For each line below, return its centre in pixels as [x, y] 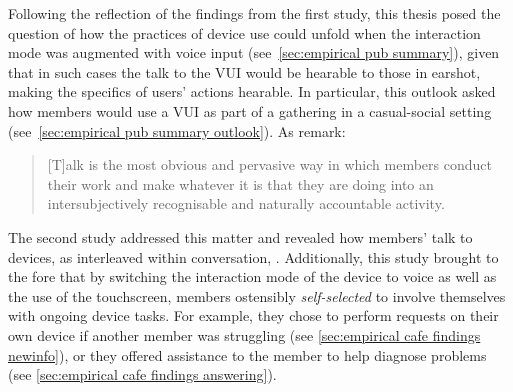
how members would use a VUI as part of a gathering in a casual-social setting [250, 110]
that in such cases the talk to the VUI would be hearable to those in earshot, [244, 71]
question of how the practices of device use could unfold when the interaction [244, 32]
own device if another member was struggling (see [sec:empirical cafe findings [244, 334]
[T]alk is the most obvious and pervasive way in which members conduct [269, 164]
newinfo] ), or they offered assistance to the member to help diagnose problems [247, 354]
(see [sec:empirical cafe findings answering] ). [142, 374]
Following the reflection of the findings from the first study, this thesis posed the [254, 13]
